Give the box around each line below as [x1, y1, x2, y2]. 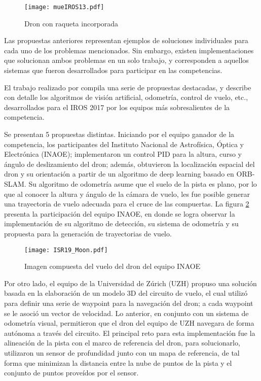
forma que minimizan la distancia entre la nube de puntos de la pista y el [4, 357, 232, 368]
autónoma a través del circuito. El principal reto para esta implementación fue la [4, 327, 255, 338]
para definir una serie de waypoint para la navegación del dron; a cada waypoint [4, 297, 253, 308]
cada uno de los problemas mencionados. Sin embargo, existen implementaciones [4, 45, 254, 55]
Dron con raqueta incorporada [24, 18, 119, 28]
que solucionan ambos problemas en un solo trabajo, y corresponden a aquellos [4, 55, 249, 65]
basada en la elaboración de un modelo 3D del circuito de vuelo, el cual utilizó [4, 288, 248, 298]
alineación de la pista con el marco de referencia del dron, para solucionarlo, [4, 337, 240, 348]
